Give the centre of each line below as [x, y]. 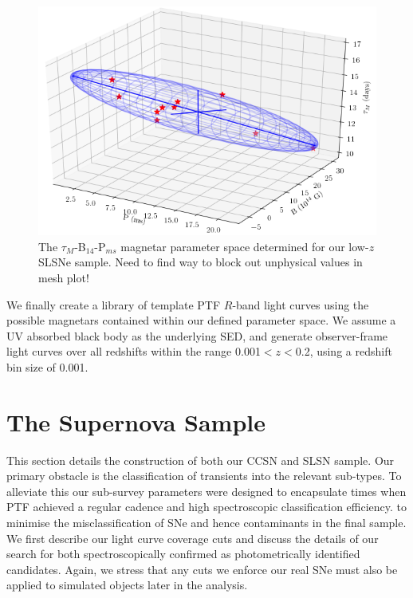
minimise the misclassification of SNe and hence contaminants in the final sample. [206, 523]
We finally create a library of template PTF [114, 304]
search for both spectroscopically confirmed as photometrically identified [183, 554]
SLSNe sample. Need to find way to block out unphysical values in [201, 262]
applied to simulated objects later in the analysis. [127, 585]
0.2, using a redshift [344, 351]
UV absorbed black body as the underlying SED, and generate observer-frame [197, 335]
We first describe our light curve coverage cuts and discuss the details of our [193, 538]
